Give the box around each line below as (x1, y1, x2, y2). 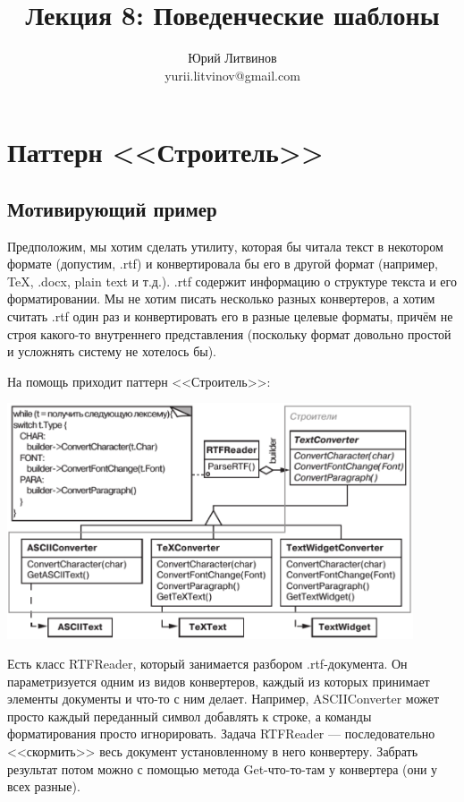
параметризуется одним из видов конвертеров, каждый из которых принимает (7, 671, 430, 690)
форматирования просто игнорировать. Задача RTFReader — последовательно (7, 724, 435, 743)
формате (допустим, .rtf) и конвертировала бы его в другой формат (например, (7, 254, 438, 273)
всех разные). (7, 777, 80, 796)
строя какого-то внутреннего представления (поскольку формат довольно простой (7, 324, 451, 343)
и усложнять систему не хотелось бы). (7, 342, 216, 361)
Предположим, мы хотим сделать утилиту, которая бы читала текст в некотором (7, 236, 443, 255)
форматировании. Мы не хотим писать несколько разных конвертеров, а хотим (7, 289, 435, 308)
